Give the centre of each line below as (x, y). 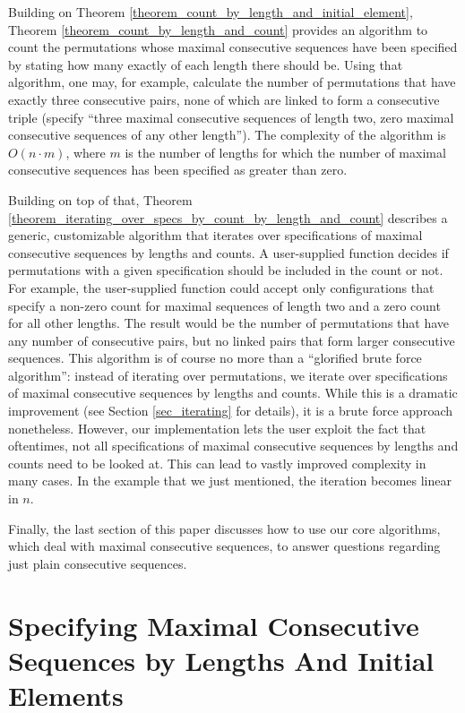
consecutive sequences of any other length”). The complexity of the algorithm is (227, 135)
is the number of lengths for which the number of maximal (285, 152)
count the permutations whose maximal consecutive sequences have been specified (233, 47)
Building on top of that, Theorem (100, 199)
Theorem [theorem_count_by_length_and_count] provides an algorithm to (218, 29)
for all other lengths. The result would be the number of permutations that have (229, 323)
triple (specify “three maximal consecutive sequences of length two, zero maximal (231, 117)
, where (86, 152)
